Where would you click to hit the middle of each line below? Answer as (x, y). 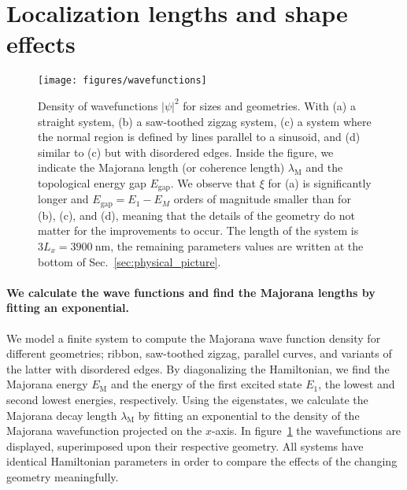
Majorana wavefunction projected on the (104, 431)
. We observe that (213, 182)
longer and (63, 199)
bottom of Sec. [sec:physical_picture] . (129, 261)
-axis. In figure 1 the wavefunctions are (306, 431)
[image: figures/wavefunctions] (122, 81)
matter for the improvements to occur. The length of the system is (198, 230)
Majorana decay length (62, 415)
